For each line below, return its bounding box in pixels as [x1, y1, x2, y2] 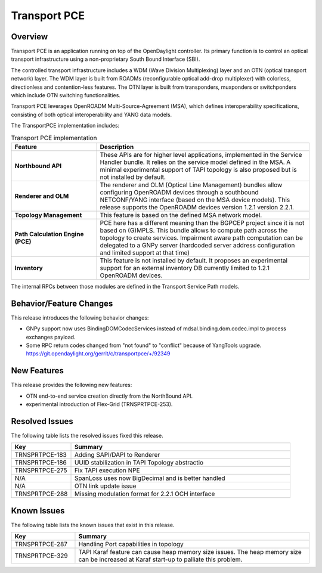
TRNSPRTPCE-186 [14, 459, 67, 467]
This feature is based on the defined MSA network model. [100, 210, 262, 219]
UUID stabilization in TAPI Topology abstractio [74, 459, 204, 467]
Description [100, 143, 134, 151]
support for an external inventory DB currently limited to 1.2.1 [100, 264, 270, 272]
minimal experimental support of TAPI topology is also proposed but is [100, 165, 298, 174]
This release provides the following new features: [11, 382, 132, 389]
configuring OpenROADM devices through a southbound [100, 188, 259, 196]
